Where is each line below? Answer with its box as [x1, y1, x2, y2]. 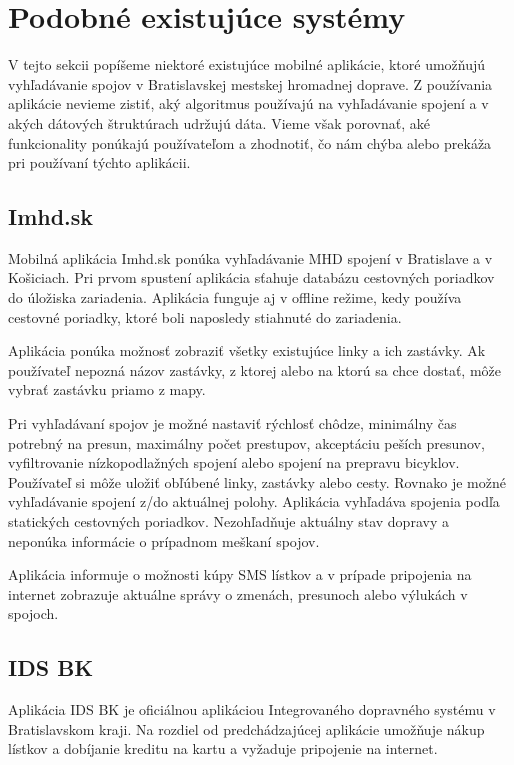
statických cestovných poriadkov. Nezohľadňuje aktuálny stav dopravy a [8, 511, 449, 532]
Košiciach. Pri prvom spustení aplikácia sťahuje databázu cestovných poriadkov [8, 267, 495, 288]
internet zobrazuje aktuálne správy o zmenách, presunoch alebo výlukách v [8, 583, 468, 604]
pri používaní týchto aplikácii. [8, 152, 191, 173]
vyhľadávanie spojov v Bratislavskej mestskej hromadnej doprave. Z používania [8, 73, 493, 94]
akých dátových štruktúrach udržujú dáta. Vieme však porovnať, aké [8, 112, 430, 133]
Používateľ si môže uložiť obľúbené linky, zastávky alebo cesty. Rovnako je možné [8, 471, 506, 492]
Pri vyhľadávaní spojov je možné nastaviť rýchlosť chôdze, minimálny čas [8, 413, 457, 434]
